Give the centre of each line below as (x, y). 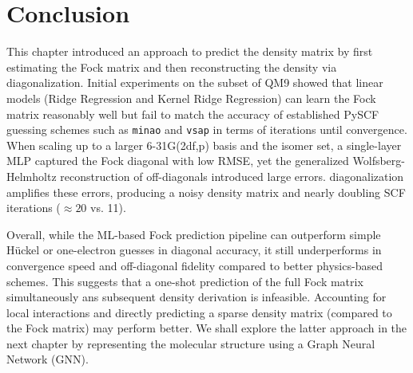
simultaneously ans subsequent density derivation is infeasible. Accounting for (197, 297)
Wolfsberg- (379, 161)
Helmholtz (32, 176)
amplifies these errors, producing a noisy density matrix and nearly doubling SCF (206, 192)
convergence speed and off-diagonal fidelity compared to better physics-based (195, 265)
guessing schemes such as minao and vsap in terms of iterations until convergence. (207, 130)
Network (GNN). (48, 359)
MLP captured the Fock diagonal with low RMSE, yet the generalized (178, 161)
